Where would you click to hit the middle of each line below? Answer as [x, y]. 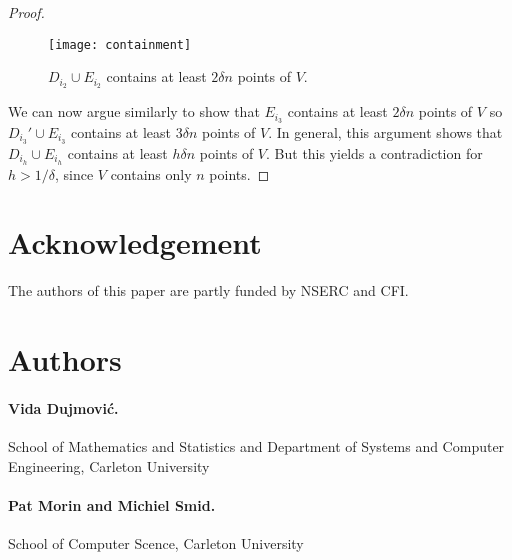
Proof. [26, 12]
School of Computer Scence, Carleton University [156, 543]
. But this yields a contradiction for [374, 152]
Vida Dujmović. [63, 407]
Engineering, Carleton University [109, 465]
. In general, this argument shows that [385, 131]
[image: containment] [120, 44]
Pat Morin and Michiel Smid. [112, 504]
